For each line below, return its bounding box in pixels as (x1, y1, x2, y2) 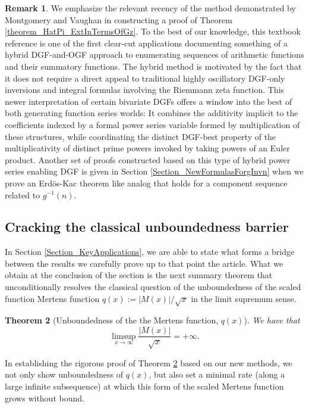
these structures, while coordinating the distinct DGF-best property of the (5, 130, 276, 142)
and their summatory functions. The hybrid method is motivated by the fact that (5, 60, 302, 72)
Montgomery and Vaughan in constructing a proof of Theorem (5, 13, 232, 26)
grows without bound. (5, 391, 84, 404)
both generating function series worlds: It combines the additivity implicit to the (5, 107, 298, 119)
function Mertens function (5, 292, 100, 304)
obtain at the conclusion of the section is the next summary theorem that (5, 269, 273, 281)
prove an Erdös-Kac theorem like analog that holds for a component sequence (5, 176, 288, 189)
